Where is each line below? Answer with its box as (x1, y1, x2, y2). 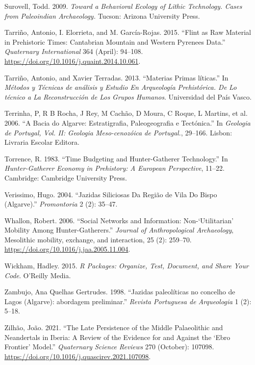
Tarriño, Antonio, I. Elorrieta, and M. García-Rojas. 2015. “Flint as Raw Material (4, 27, 251, 37)
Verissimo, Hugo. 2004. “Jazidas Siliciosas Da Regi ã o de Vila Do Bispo (4, 189, 217, 199)
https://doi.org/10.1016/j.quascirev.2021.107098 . (4, 351, 151, 361)
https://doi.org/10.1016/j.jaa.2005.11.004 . (4, 244, 130, 254)
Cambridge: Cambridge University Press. (4, 172, 127, 182)
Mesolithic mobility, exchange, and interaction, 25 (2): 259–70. (4, 234, 192, 244)
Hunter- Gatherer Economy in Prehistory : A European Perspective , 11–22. (4, 163, 225, 173)
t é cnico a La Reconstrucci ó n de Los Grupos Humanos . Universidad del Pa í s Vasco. (4, 91, 252, 102)
